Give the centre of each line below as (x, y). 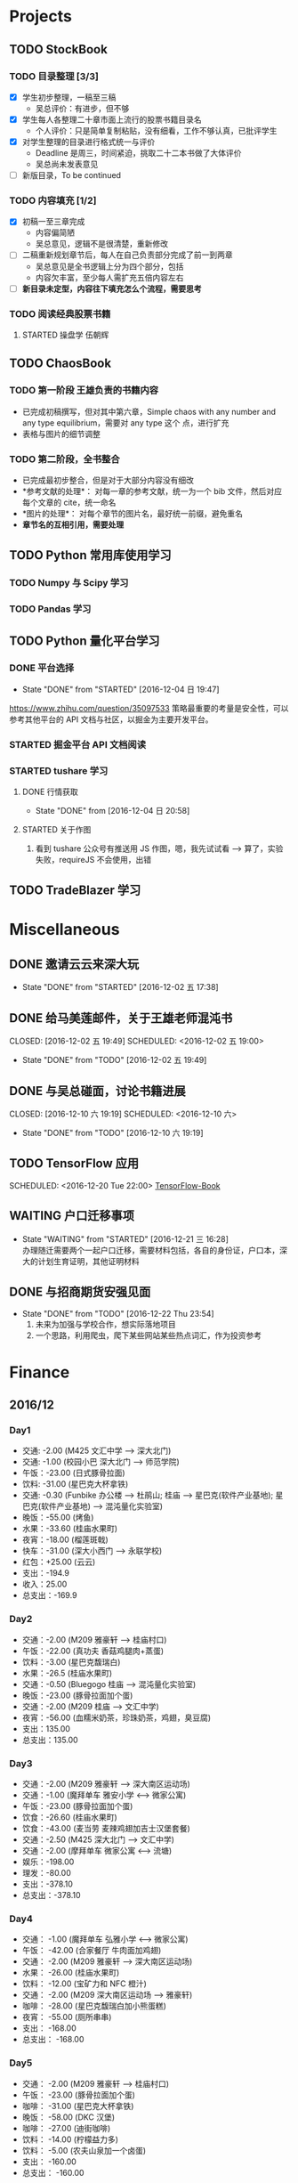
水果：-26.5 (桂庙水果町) (67, 1673)
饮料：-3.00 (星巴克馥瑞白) (71, 1661)
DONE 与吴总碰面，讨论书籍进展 (98, 1091)
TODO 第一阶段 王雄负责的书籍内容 (84, 391)
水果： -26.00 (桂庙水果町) (71, 1973)
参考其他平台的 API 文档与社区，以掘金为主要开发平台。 (111, 719)
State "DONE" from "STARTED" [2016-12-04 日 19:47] (121, 689)
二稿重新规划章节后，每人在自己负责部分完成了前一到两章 (127, 255)
